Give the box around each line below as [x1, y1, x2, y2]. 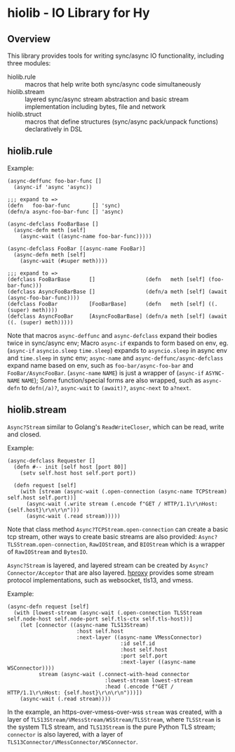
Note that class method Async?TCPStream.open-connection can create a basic [7, 525, 229, 533]
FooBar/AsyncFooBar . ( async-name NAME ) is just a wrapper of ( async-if [7, 368, 205, 377]
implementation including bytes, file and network [25, 103, 166, 110]
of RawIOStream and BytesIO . [7, 547, 88, 556]
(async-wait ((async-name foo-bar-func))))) [20, 233, 152, 240]
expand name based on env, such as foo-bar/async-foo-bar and [7, 361, 194, 370]
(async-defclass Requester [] [7, 457, 96, 465]
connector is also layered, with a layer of [7, 730, 123, 739]
